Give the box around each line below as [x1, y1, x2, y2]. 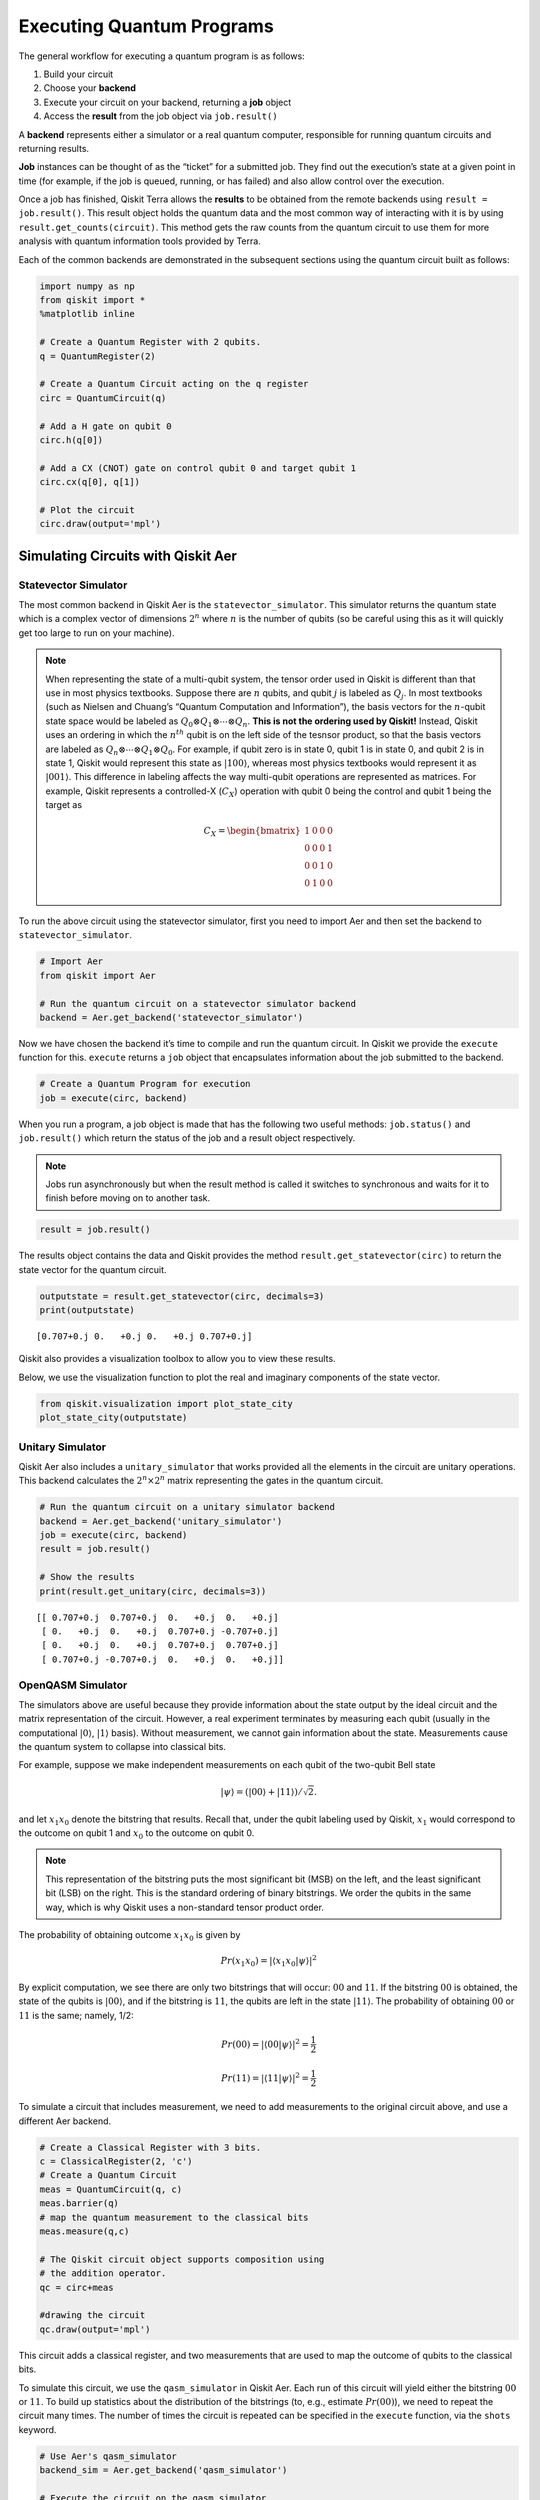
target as [45, 799, 83, 811]
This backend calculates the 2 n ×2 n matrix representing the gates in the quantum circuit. [18, 1473, 384, 1487]
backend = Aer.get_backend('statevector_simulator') [39, 1012, 304, 1023]
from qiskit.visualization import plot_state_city [39, 1398, 294, 1409]
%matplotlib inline [39, 308, 135, 320]
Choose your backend [43, 82, 137, 94]
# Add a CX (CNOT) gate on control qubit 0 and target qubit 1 [39, 462, 357, 474]
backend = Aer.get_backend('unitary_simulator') [39, 1515, 283, 1527]
